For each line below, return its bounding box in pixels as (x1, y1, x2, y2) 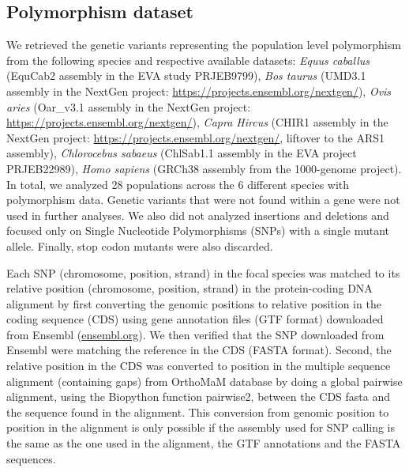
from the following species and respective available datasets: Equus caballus (6, 51, 370, 68)
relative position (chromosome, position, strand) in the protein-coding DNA (6, 280, 373, 296)
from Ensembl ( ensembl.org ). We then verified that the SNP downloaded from (6, 326, 385, 342)
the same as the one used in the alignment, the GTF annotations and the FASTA (6, 435, 401, 451)
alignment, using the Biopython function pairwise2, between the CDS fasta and (6, 388, 391, 405)
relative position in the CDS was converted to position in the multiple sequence (6, 357, 391, 374)
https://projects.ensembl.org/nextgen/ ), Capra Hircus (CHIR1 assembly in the (6, 114, 388, 130)
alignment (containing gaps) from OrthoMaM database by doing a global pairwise (6, 372, 403, 389)
